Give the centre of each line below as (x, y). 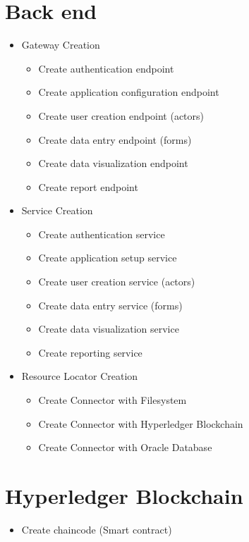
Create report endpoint (88, 186)
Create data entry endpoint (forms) (115, 139)
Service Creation (57, 210)
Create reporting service (90, 352)
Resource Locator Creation (80, 376)
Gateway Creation (61, 45)
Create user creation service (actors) (117, 282)
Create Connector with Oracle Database (125, 447)
